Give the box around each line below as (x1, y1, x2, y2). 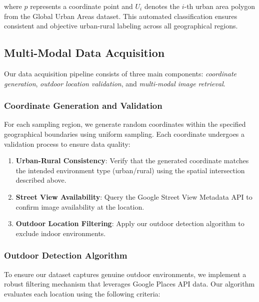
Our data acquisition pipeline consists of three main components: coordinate (4, 68, 237, 78)
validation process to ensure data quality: (4, 138, 130, 149)
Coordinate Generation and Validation (4, 99, 162, 112)
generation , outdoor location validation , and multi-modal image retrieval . (4, 78, 225, 88)
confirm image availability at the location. (15, 201, 144, 212)
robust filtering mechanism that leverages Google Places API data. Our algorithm (4, 279, 255, 289)
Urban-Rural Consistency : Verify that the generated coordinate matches (15, 155, 249, 166)
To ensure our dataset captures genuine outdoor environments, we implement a (4, 269, 246, 279)
